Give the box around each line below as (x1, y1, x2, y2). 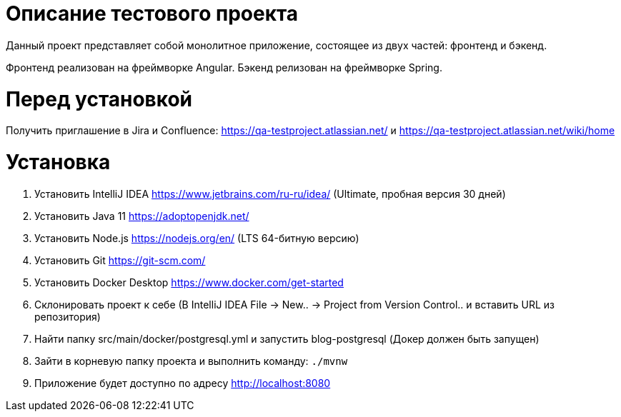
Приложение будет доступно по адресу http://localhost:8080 (34, 376, 331, 389)
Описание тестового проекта (6, 1, 299, 26)
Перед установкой (6, 86, 193, 111)
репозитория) (34, 310, 101, 323)
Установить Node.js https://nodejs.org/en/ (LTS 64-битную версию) (34, 231, 359, 244)
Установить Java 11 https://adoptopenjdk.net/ (34, 209, 249, 222)
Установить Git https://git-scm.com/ (34, 253, 206, 266)
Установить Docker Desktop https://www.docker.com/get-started (34, 276, 344, 288)
